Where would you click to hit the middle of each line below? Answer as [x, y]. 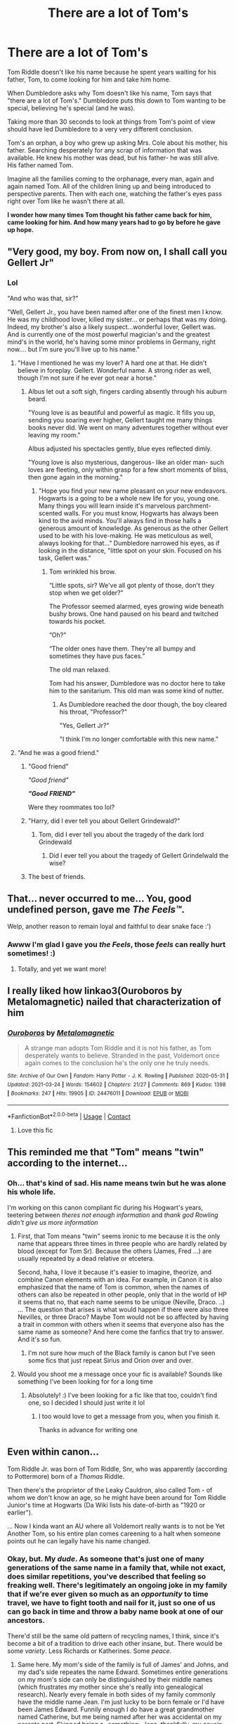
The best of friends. [57, 876]
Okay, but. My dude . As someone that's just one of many [106, 1559]
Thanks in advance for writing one [88, 1429]
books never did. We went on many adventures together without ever [128, 427]
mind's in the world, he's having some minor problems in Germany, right [112, 342]
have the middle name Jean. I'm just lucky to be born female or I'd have [121, 1702]
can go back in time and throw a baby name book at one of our [115, 1612]
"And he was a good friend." [58, 752]
